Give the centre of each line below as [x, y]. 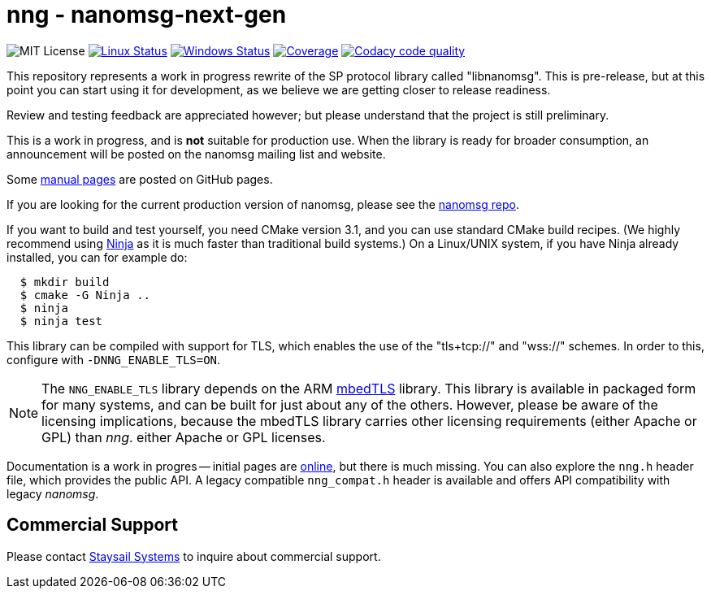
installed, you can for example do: [97, 257]
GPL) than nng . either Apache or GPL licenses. [184, 437]
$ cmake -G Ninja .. [85, 295]
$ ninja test [61, 321]
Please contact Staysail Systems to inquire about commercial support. [194, 556]
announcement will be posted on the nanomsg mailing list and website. [196, 154]
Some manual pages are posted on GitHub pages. [140, 179]
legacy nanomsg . [53, 493]
